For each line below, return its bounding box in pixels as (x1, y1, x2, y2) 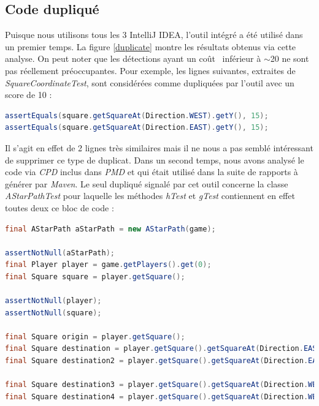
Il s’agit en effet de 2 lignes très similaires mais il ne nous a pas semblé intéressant (5, 141, 313, 154)
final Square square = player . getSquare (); (5, 272, 185, 281)
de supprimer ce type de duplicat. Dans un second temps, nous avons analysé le (5, 153, 304, 166)
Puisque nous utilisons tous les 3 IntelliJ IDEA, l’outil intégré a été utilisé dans (5, 28, 303, 41)
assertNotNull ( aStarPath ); (5, 248, 115, 257)
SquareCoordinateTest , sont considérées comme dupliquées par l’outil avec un (5, 76, 294, 89)
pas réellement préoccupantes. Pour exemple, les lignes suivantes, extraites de (5, 64, 296, 77)
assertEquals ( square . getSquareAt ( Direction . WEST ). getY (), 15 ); (5, 111, 269, 120)
